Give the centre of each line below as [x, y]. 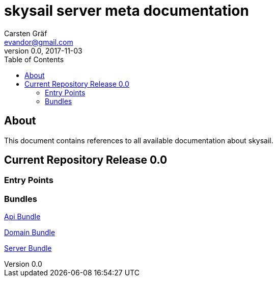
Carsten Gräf [26, 33]
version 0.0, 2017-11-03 [43, 50]
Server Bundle [28, 248]
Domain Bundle [30, 233]
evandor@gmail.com [39, 42]
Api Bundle [22, 217]
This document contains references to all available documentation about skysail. [139, 140]
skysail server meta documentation [127, 11]
